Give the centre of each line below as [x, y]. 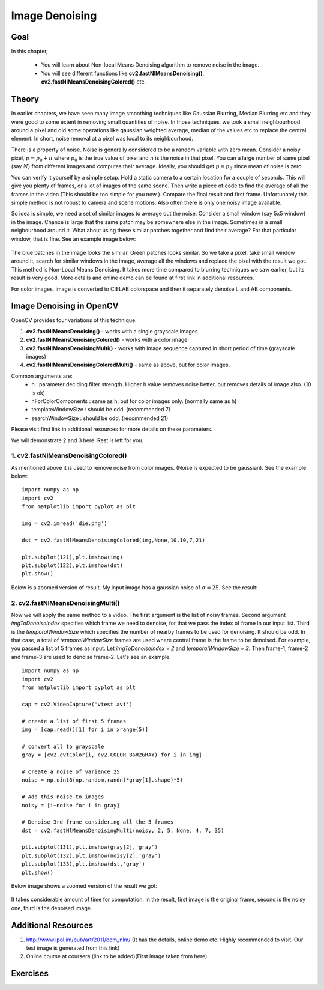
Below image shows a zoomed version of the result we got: [84, 886]
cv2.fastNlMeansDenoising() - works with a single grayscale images [112, 331]
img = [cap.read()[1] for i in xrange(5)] [85, 729]
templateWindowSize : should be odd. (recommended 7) [101, 410]
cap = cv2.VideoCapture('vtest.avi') [77, 704]
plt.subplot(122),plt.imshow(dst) [72, 565]
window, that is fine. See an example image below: [73, 239]
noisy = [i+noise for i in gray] [71, 805]
